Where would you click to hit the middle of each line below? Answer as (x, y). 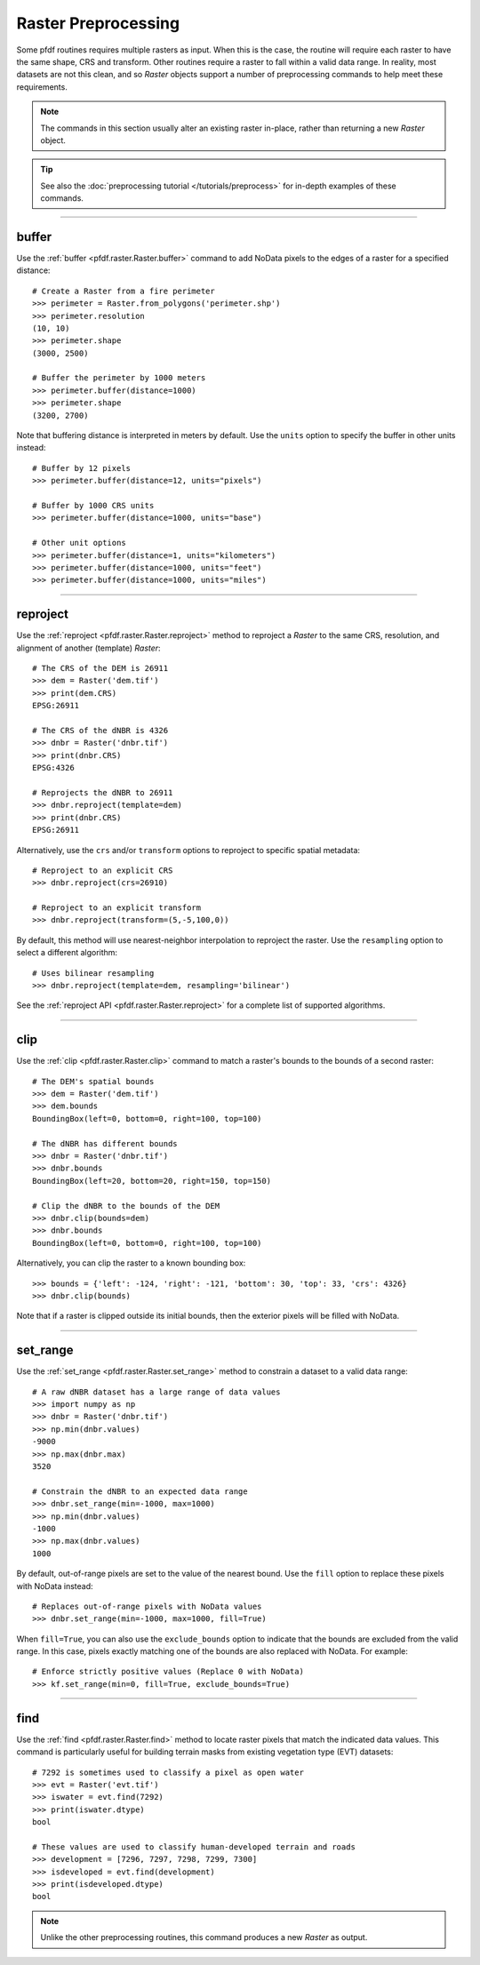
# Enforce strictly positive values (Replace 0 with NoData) (168, 1672)
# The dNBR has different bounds (105, 1143)
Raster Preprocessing (98, 23)
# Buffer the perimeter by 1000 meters (119, 378)
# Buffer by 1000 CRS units (93, 505)
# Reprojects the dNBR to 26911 (103, 792)
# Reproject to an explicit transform (117, 908)
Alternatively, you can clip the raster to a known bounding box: (131, 1263)
